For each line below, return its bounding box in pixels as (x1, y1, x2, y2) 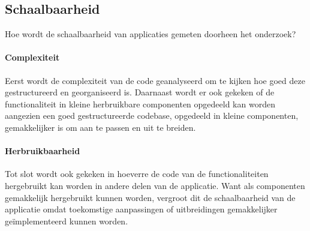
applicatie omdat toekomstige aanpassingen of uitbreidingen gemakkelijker (5, 203, 278, 215)
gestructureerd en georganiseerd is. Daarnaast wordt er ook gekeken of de (5, 86, 275, 98)
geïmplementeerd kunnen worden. (5, 214, 128, 227)
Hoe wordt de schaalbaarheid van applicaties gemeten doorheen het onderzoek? (5, 28, 296, 40)
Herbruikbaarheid (5, 145, 80, 157)
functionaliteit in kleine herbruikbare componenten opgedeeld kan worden (5, 97, 275, 110)
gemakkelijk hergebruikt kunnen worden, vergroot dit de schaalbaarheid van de (5, 191, 296, 203)
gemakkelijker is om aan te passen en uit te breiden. (5, 121, 196, 133)
